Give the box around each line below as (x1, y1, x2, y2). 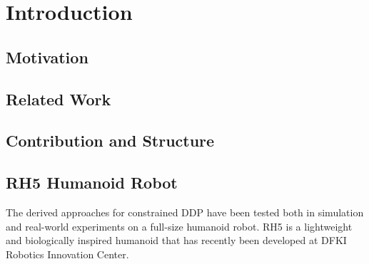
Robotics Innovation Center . (6, 246, 129, 261)
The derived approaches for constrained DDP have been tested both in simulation (6, 204, 364, 219)
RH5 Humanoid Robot (6, 171, 178, 194)
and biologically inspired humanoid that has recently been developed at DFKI (6, 233, 347, 248)
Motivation (6, 46, 89, 68)
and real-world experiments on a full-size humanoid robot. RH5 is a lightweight (6, 218, 353, 233)
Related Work (6, 88, 111, 110)
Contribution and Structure (6, 130, 215, 152)
